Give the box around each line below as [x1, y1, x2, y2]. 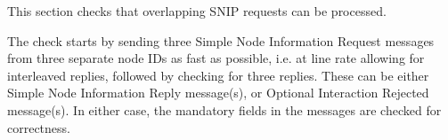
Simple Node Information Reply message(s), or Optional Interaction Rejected [7, 83, 429, 102]
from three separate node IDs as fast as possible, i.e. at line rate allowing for [7, 49, 425, 67]
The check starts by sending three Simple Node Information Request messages [7, 31, 435, 50]
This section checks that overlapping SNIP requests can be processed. [7, 2, 387, 19]
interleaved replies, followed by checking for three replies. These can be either [7, 66, 429, 84]
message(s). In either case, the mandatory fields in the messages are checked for [7, 100, 442, 119]
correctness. [7, 118, 70, 136]
